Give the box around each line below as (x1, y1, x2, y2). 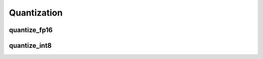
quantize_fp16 (9, 26, 53, 34)
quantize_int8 (9, 41, 52, 50)
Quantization (9, 7, 63, 18)
